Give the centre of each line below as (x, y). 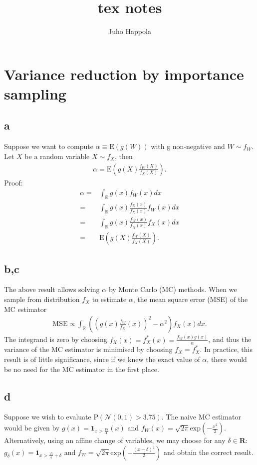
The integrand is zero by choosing (56, 339)
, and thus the (230, 339)
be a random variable (57, 156)
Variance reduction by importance (124, 74)
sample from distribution (42, 299)
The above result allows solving (52, 289)
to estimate (109, 299)
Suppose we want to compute (49, 146)
